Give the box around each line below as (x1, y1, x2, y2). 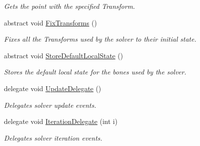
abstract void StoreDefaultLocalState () (4, 50, 123, 60)
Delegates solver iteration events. (4, 132, 102, 143)
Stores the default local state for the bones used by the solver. (4, 67, 186, 77)
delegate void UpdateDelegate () (4, 83, 101, 93)
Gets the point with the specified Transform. (4, 1, 135, 11)
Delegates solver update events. (4, 99, 97, 110)
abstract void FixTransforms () (4, 17, 97, 27)
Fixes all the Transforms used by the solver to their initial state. (4, 34, 197, 44)
